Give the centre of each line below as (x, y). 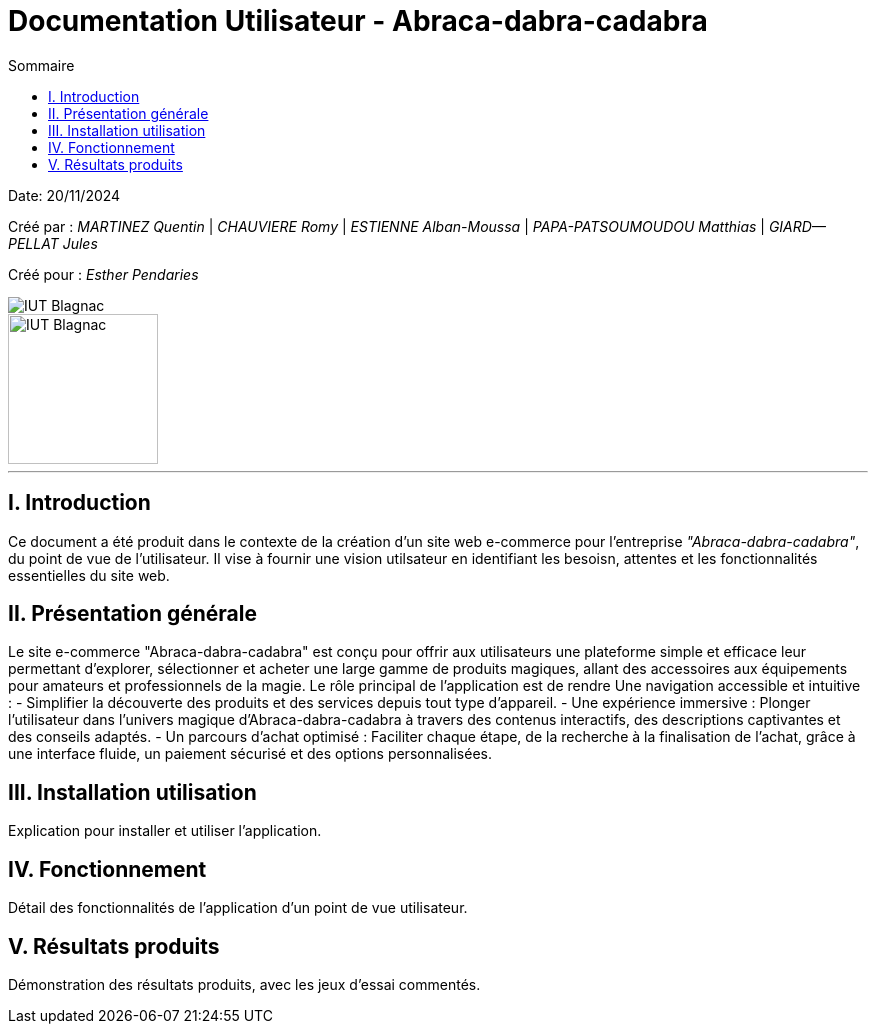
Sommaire (41, 65)
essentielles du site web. (89, 575)
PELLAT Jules (53, 243)
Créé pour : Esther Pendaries (103, 274)
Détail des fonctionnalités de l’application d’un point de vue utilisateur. (238, 908)
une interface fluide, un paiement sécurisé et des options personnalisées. (250, 754)
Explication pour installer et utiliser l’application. (165, 831)
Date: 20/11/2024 (64, 195)
